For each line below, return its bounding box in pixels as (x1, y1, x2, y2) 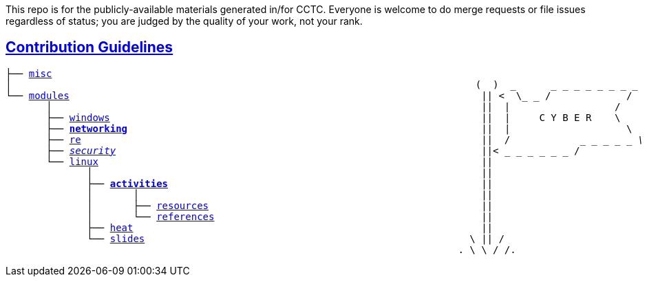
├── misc (6, 67, 52, 79)
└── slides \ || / (87, 232, 505, 244)
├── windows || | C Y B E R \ (46, 111, 621, 123)
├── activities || (87, 177, 494, 189)
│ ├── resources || (87, 199, 494, 211)
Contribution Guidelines (6, 39, 173, 56)
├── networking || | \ (46, 122, 633, 134)
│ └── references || (87, 210, 494, 222)
